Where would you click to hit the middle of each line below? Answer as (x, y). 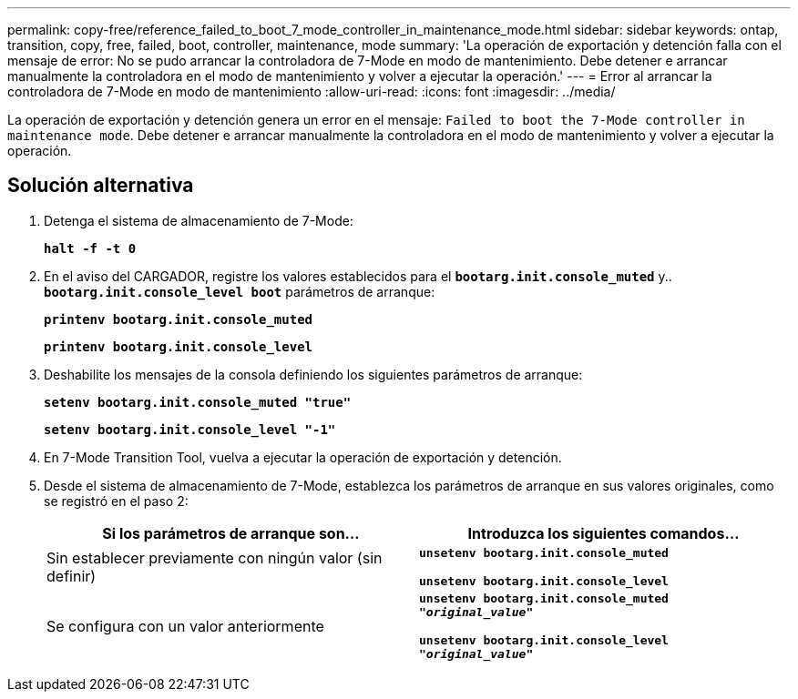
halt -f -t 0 (90, 248)
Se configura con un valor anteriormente (185, 626)
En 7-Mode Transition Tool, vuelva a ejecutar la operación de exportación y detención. (303, 457)
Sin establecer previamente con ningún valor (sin (215, 557)
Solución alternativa (101, 186)
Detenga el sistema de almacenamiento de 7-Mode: (199, 220)
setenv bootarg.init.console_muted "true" (198, 402)
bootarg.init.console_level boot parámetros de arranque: (240, 291)
